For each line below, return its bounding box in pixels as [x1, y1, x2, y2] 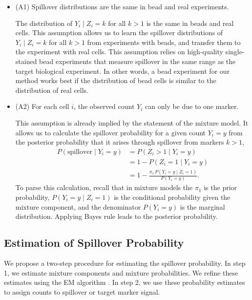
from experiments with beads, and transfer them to [87, 37, 241, 47]
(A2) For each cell [15, 101, 69, 111]
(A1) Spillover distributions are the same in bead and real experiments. [15, 1, 229, 11]
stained [15, 56, 37, 66]
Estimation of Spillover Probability [4, 235, 184, 250]
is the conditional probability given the [114, 192, 231, 202]
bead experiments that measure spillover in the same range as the [39, 56, 236, 66]
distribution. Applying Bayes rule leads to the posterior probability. [15, 211, 218, 221]
